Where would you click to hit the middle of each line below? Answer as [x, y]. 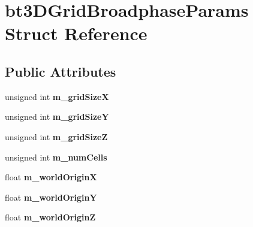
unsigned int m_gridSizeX [57, 96]
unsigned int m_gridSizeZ [56, 136]
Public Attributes [61, 71]
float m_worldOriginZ [50, 217]
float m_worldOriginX [51, 177]
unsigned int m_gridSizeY [57, 116]
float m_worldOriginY [51, 197]
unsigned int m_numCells [56, 157]
